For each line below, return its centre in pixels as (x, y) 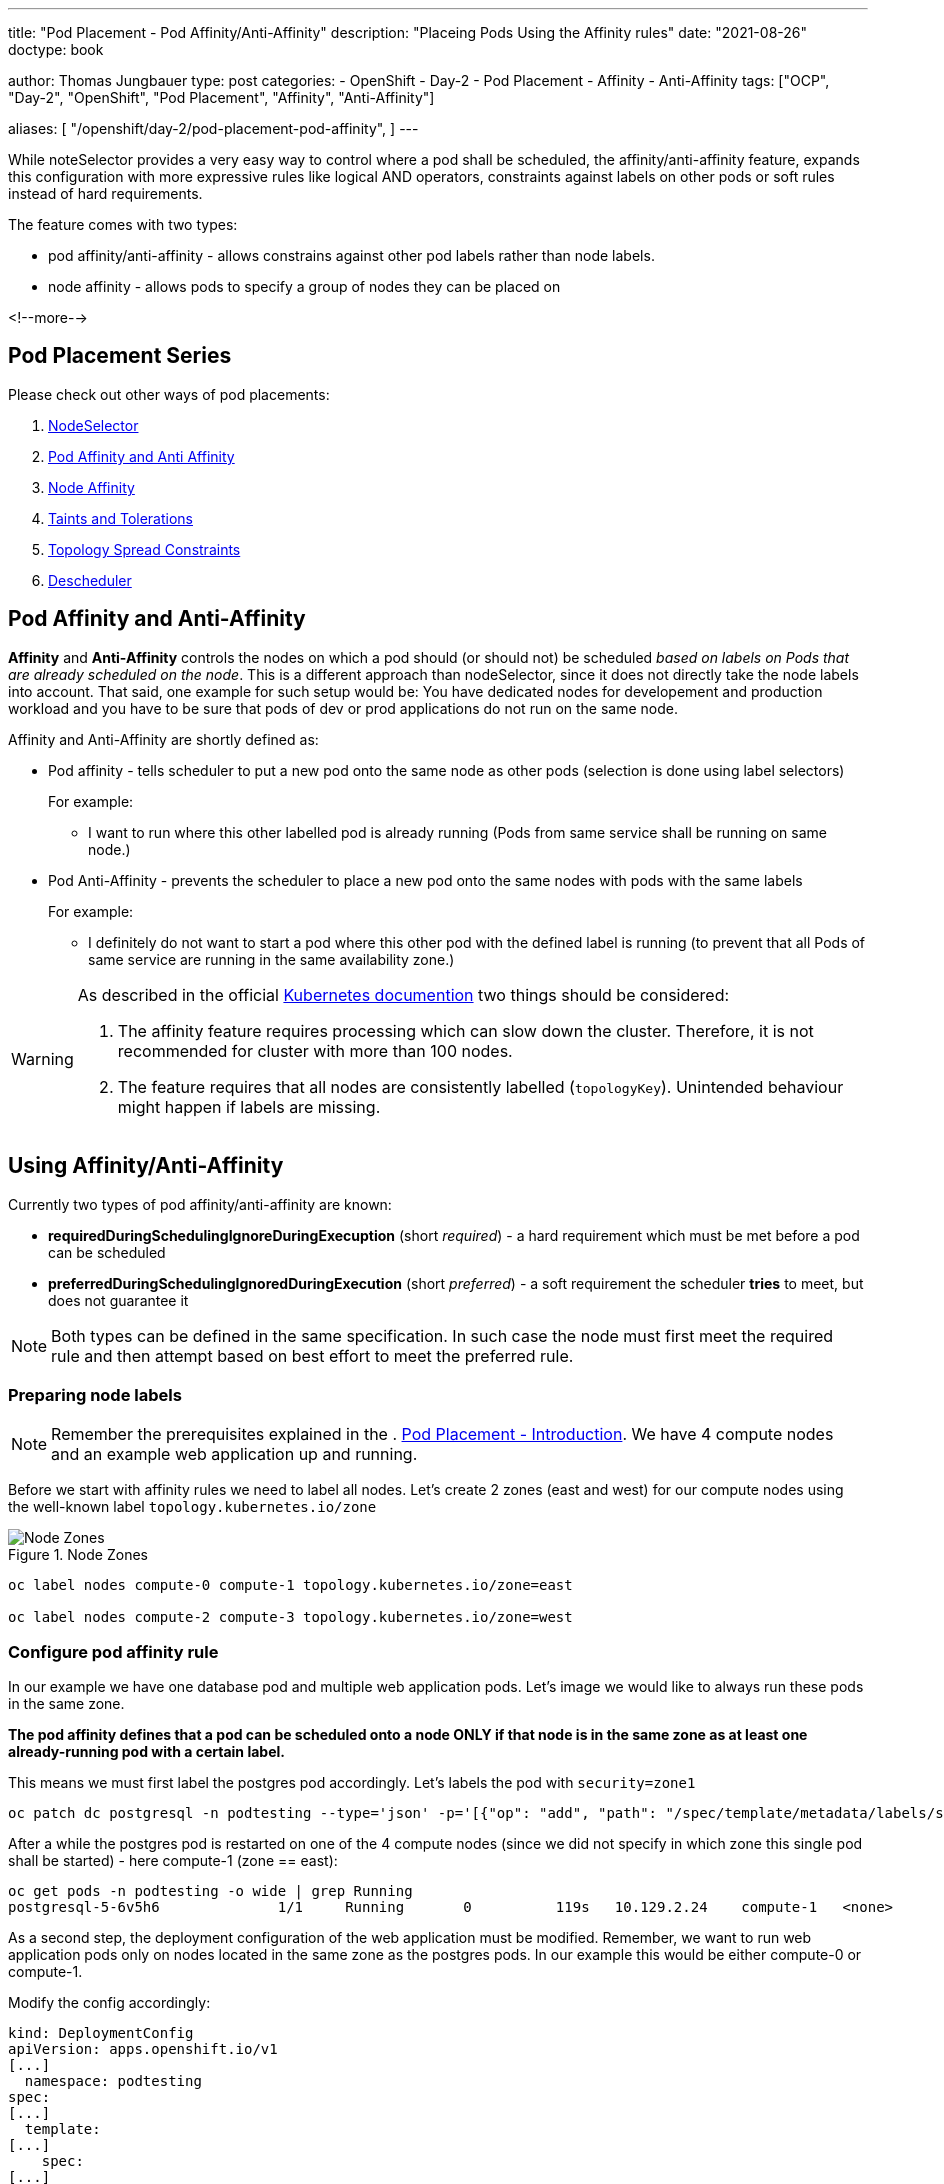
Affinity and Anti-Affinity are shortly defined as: (163, 739)
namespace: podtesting (113, 2081)
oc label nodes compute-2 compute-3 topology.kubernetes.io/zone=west (290, 1617)
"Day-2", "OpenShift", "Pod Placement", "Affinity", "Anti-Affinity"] (221, 97)
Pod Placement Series (120, 356)
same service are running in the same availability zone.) (271, 959)
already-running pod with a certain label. (146, 1752)
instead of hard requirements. (105, 193)
